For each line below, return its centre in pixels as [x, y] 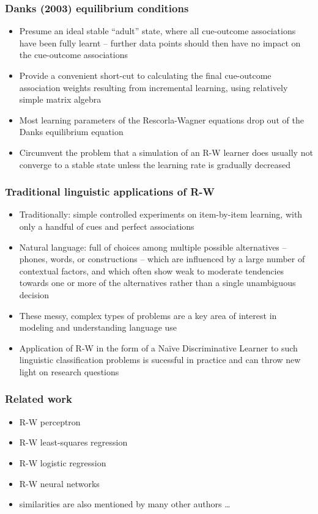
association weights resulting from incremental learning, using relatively [153, 87]
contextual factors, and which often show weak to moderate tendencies [152, 270]
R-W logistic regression [63, 462]
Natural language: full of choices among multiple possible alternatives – [153, 247]
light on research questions [69, 371]
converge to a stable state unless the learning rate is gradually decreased [155, 164]
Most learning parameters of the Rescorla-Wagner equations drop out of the [161, 119]
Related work [39, 399]
